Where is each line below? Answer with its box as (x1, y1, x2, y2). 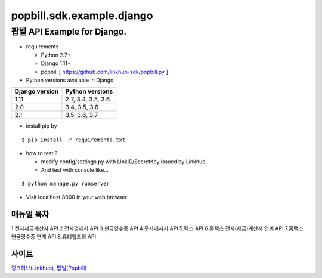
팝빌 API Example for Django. (11, 26, 127, 37)
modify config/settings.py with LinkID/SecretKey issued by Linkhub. (41, 158, 208, 165)
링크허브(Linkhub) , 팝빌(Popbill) (11, 264, 87, 271)
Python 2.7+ (41, 51, 72, 58)
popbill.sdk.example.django (11, 9, 153, 22)
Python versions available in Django (26, 76, 114, 84)
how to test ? (26, 150, 58, 157)
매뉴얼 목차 (11, 209, 49, 219)
